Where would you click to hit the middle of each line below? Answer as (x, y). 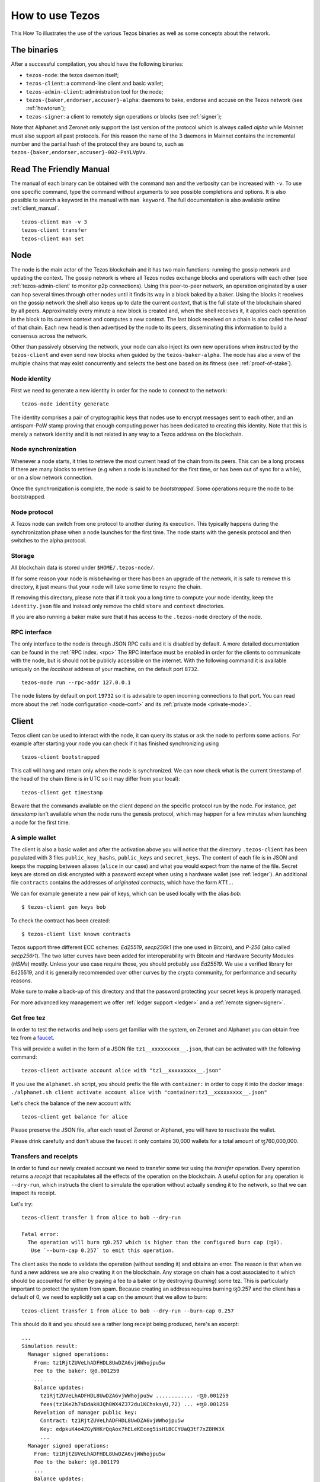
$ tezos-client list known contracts (76, 934)
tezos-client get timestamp (62, 792)
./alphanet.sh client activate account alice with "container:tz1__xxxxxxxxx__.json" (139, 1093)
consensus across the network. (49, 336)
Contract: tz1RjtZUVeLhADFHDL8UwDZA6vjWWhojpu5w (112, 1421)
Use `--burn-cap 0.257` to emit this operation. (103, 1251)
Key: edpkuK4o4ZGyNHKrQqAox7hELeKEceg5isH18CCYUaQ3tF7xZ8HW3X (132, 1429)
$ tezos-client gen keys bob (64, 907)
